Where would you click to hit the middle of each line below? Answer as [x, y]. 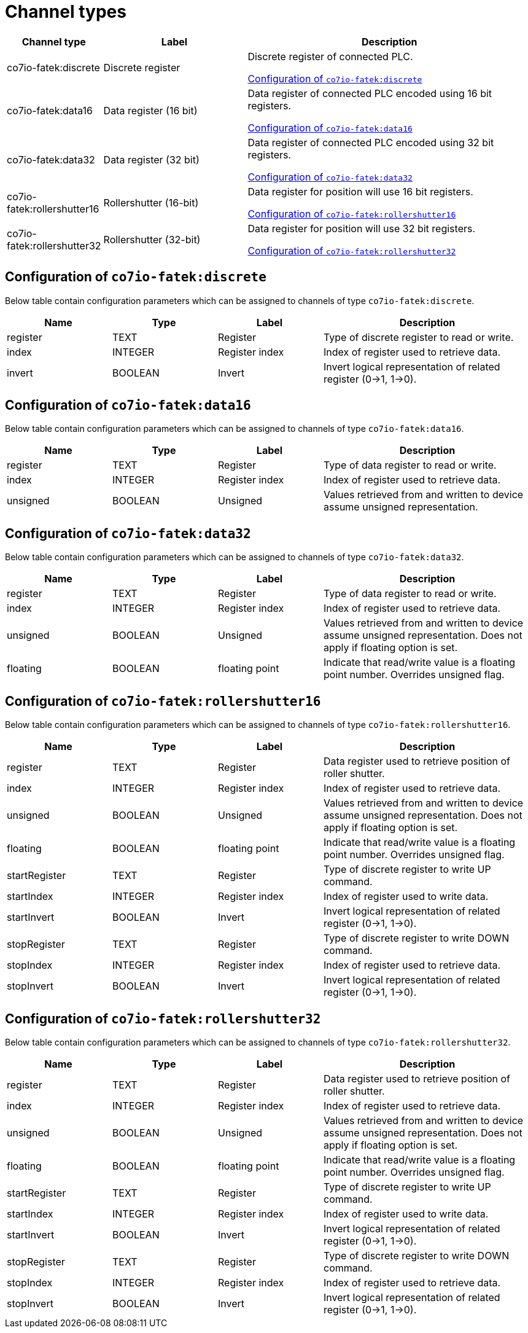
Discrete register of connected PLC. [330, 56]
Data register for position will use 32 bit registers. [362, 228]
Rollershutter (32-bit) [152, 239]
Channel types [66, 12]
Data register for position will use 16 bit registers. [360, 191]
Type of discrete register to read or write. [419, 337]
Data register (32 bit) [151, 159]
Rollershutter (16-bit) [151, 202]
